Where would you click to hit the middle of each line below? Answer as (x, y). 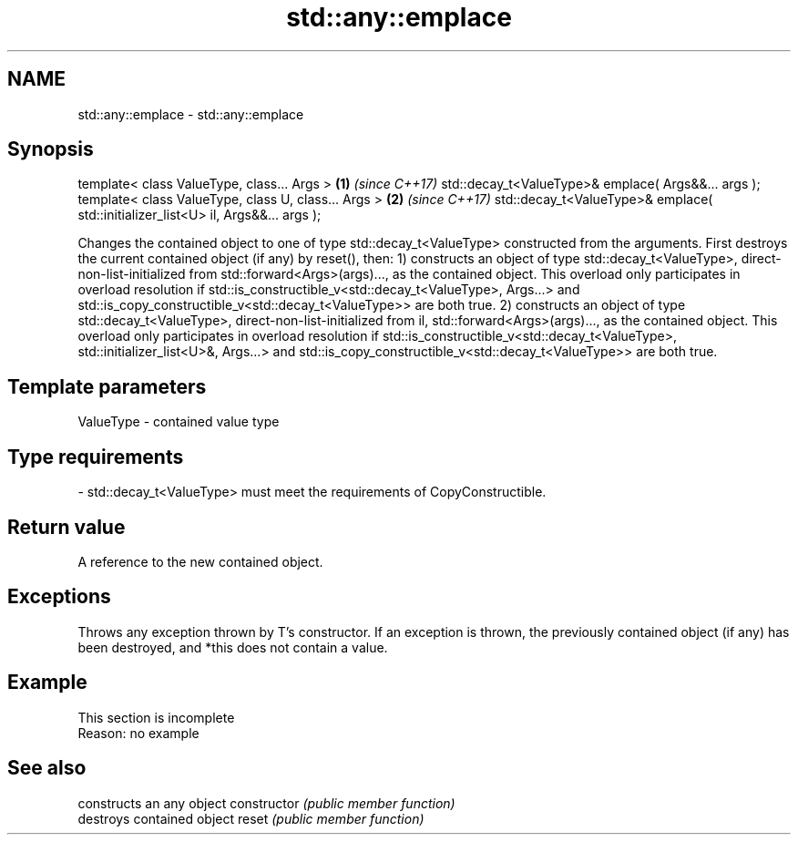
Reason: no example (138, 733)
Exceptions (59, 597)
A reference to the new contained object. (200, 561)
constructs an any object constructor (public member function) (266, 803)
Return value (66, 527)
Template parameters (107, 386)
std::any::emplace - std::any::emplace (191, 114)
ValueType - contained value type (179, 422)
